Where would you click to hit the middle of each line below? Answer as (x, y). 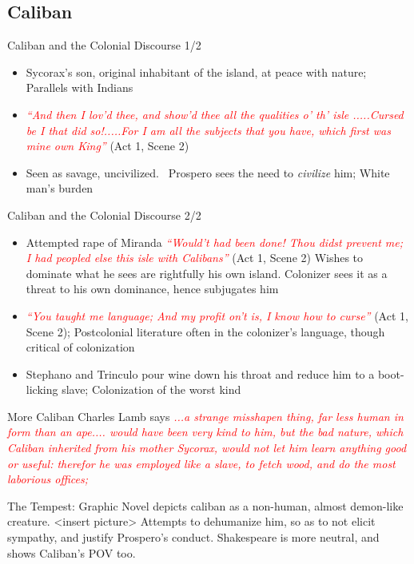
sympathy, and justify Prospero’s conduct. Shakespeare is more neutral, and (193, 537)
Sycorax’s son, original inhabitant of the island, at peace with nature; (196, 71)
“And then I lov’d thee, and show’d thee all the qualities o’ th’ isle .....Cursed (215, 114)
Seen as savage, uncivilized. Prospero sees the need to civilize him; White (208, 172)
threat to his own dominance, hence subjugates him (152, 289)
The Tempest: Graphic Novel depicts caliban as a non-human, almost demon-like (205, 505)
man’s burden (60, 188)
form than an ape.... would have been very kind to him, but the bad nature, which (205, 432)
